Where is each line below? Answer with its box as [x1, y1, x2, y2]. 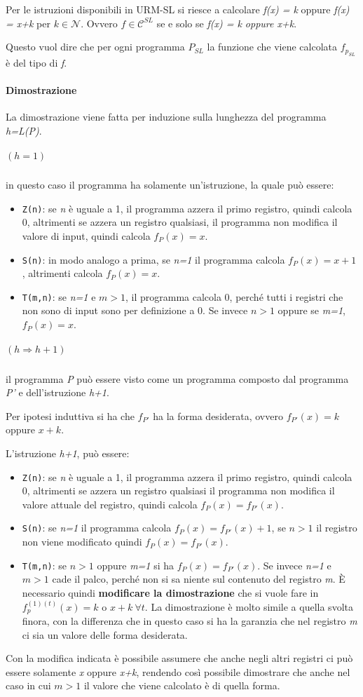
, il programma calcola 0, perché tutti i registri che [125, 289, 343, 304]
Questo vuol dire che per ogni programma [6, 39, 185, 54]
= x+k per [6, 15, 50, 30]
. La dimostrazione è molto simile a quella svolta [144, 599, 353, 614]
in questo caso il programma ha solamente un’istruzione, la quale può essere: [6, 177, 334, 192]
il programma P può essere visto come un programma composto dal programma [6, 371, 349, 386]
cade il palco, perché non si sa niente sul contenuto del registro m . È [52, 571, 345, 586]
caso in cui [6, 678, 51, 693]
